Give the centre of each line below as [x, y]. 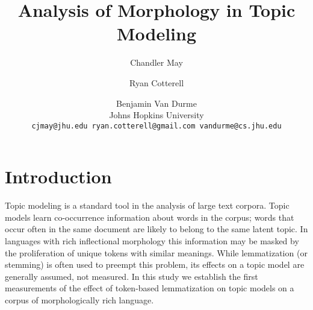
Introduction [58, 176]
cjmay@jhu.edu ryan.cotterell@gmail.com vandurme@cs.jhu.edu [156, 126]
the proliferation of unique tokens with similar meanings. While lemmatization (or [156, 252]
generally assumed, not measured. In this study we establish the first [132, 276]
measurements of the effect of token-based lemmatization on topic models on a [150, 288]
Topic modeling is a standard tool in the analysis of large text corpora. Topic [147, 205]
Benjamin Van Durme [156, 103]
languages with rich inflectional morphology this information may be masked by [152, 241]
